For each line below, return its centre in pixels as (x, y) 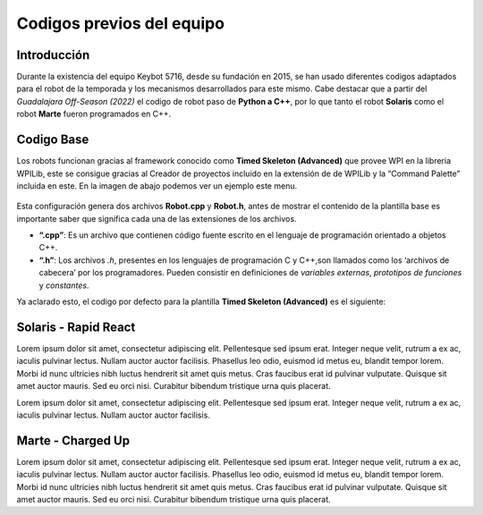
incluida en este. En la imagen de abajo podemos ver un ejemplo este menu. (157, 186)
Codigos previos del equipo (121, 23)
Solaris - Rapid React (76, 327)
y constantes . (64, 285)
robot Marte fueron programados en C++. (94, 114)
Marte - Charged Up (73, 440)
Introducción (53, 55)
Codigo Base (53, 140)
